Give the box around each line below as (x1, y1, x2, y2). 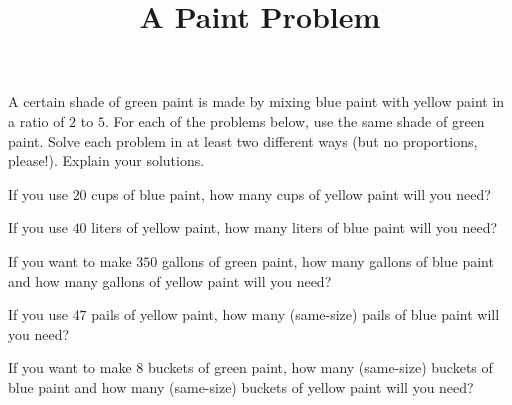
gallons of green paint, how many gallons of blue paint (161, 250, 494, 271)
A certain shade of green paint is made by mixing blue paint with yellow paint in (8, 91, 505, 112)
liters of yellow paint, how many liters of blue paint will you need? (91, 217, 498, 238)
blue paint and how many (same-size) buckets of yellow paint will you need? (8, 376, 474, 397)
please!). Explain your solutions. (8, 150, 205, 171)
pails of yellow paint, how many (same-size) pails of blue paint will (91, 304, 500, 325)
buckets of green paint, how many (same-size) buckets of (147, 357, 493, 378)
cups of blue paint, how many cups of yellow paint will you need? (91, 183, 491, 204)
